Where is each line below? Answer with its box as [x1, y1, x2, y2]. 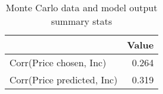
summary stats [51, 14, 113, 28]
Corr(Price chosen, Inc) [9, 56, 107, 69]
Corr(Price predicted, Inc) [9, 73, 118, 86]
